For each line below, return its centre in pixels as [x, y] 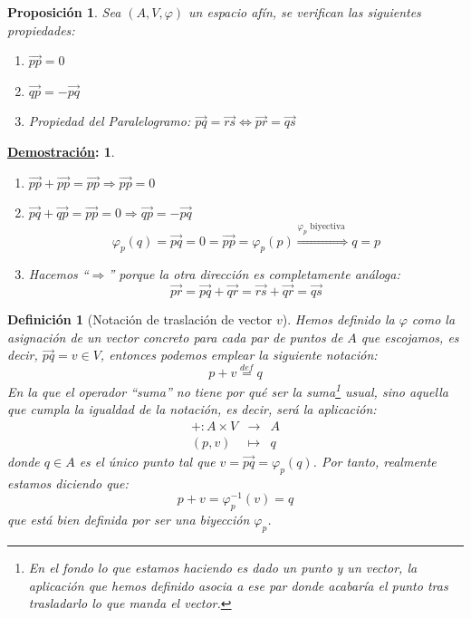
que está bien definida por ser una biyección [129, 520]
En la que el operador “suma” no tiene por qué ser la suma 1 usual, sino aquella [228, 390]
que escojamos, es [410, 337]
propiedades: [41, 29]
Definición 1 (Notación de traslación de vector [140, 319]
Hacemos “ [58, 274]
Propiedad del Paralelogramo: [110, 121]
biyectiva [327, 226]
